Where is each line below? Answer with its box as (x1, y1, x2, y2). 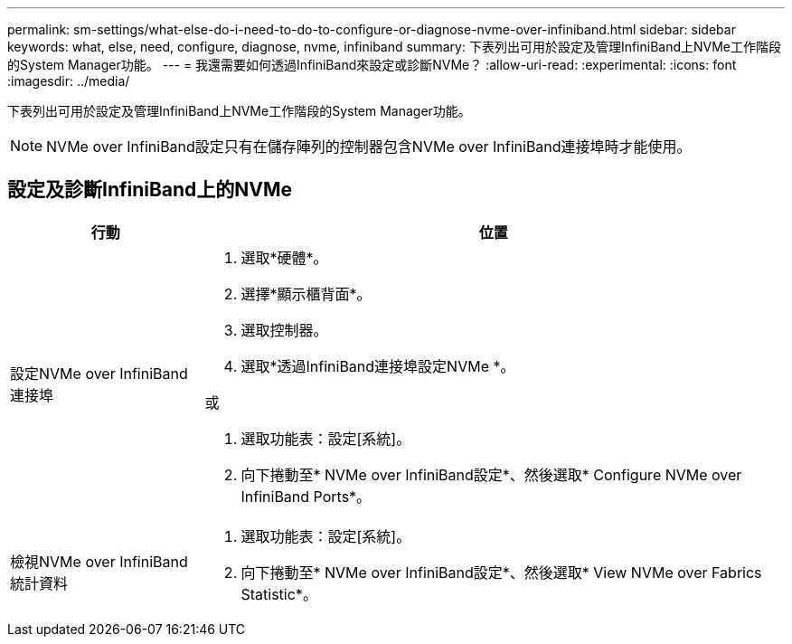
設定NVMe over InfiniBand (10, 364, 188, 383)
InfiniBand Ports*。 (240, 487, 372, 506)
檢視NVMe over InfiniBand (10, 552, 188, 571)
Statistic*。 (240, 584, 317, 603)
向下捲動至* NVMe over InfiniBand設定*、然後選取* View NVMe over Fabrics (240, 563, 762, 582)
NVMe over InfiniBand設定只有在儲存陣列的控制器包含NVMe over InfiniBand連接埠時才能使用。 (46, 137, 692, 156)
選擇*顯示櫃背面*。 (240, 284, 372, 303)
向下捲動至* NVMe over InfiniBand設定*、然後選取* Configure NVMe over (240, 465, 742, 484)
